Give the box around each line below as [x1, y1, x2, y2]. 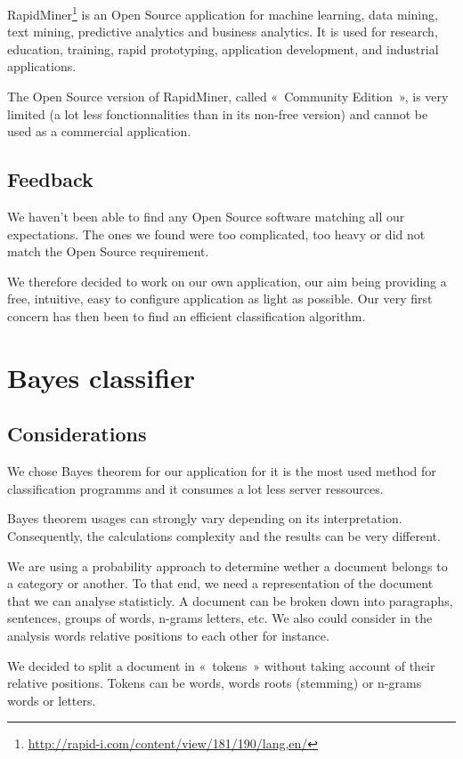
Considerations [7, 420, 147, 448]
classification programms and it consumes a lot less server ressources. [7, 479, 384, 497]
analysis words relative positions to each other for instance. [7, 626, 329, 644]
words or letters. [7, 690, 96, 709]
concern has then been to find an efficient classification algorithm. [7, 306, 366, 325]
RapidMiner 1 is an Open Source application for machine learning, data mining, [7, 3, 438, 23]
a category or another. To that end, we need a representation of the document [7, 574, 434, 593]
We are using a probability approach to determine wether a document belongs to [7, 556, 448, 575]
